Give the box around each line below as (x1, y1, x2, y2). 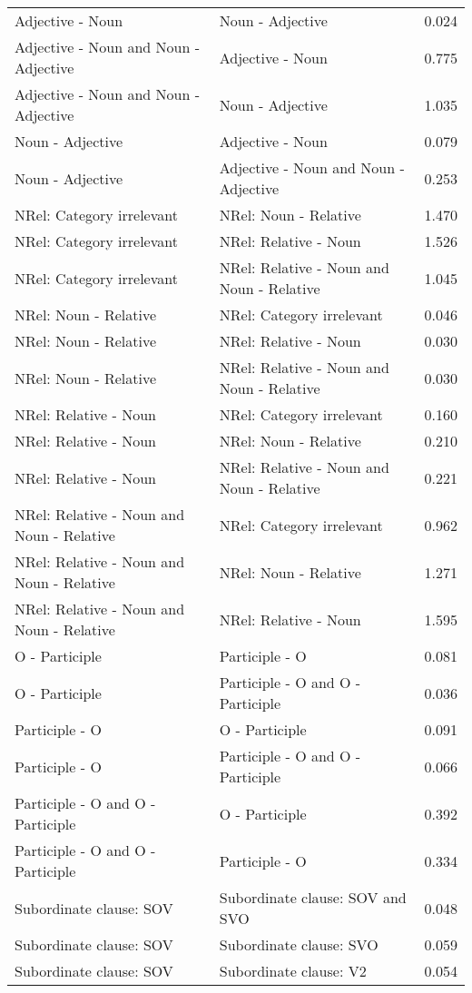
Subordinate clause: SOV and (219, 887, 407, 908)
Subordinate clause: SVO (219, 934, 379, 955)
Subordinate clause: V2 (219, 960, 367, 981)
